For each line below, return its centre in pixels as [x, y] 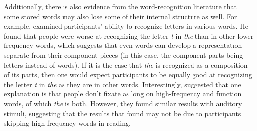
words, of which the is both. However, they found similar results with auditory [123, 103]
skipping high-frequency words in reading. [67, 123]
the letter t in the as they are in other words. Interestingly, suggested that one [123, 84]
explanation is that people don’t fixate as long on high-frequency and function [123, 94]
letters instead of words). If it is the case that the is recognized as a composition [126, 65]
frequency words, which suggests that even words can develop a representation [123, 45]
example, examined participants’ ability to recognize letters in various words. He [126, 26]
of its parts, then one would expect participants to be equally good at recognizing [128, 74]
